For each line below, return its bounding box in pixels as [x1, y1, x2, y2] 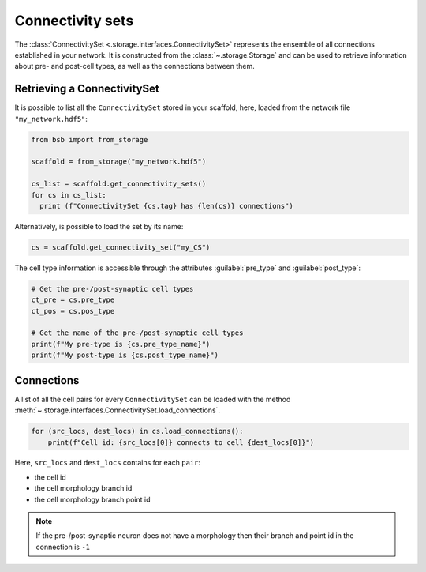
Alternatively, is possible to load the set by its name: [14, 221, 184, 231]
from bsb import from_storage [31, 135, 148, 144]
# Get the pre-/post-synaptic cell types [31, 284, 194, 293]
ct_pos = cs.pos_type [31, 307, 115, 315]
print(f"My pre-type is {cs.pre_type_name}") [31, 340, 211, 348]
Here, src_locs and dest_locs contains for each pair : [14, 458, 201, 468]
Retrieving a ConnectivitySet [14, 82, 159, 96]
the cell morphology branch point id [34, 495, 151, 504]
